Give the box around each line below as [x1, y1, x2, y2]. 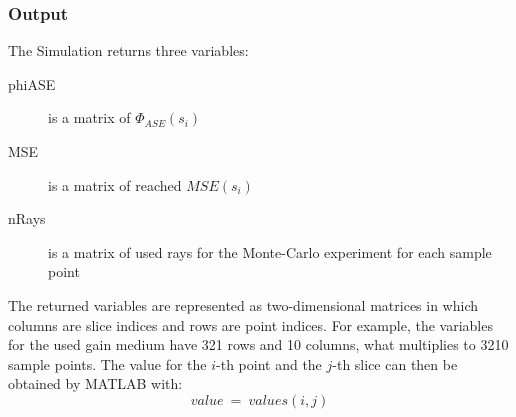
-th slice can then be [332, 353, 458, 374]
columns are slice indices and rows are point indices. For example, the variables [8, 314, 493, 335]
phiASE [8, 73, 56, 94]
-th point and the [216, 353, 322, 374]
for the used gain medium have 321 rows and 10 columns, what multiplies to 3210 [8, 334, 509, 355]
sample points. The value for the [8, 353, 207, 374]
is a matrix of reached [48, 174, 182, 195]
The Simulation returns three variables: [8, 40, 249, 61]
